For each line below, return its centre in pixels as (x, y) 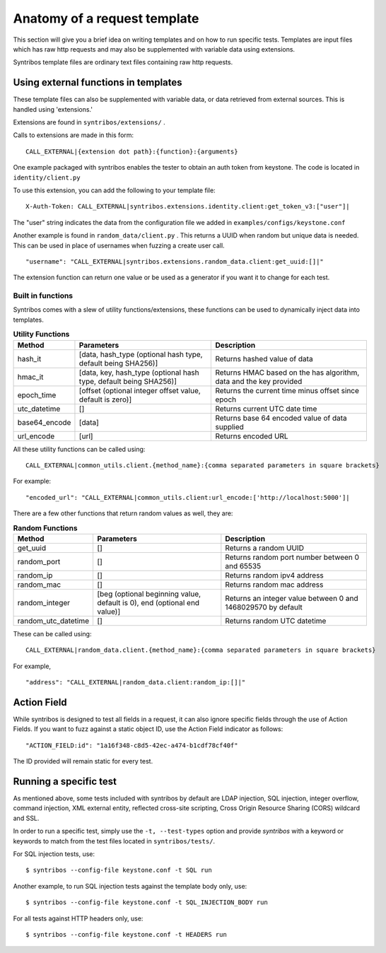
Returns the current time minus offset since (287, 390)
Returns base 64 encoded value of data (281, 418)
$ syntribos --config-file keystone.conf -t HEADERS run (127, 934)
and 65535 (243, 566)
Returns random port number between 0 (292, 557)
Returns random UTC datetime (276, 621)
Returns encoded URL (252, 436)
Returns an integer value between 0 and (292, 598)
